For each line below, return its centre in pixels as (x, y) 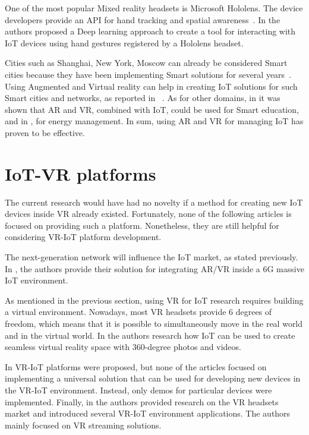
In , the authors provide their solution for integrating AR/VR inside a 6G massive (154, 268)
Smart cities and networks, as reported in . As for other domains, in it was (143, 98)
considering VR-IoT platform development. (83, 237)
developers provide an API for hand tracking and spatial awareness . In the (143, 19)
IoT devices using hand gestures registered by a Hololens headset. (124, 42)
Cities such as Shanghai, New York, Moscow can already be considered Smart (146, 63)
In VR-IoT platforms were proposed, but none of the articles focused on (136, 366)
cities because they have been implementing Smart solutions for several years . (148, 74)
